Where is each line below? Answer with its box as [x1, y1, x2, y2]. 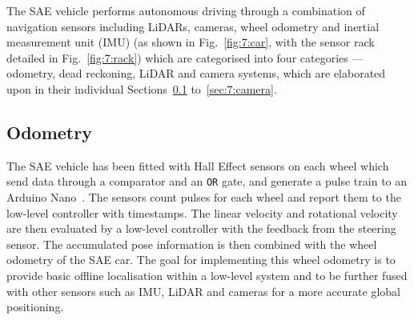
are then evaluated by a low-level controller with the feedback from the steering [6, 220, 396, 237]
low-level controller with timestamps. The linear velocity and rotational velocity [6, 204, 398, 221]
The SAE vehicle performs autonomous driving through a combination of [6, 2, 365, 18]
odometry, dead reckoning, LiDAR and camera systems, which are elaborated [6, 65, 386, 82]
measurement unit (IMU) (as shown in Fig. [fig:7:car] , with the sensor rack [6, 34, 375, 50]
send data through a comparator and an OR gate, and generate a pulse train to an [6, 173, 408, 190]
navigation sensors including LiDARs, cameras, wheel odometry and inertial [6, 18, 380, 34]
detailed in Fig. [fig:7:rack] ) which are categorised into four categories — [6, 49, 364, 66]
